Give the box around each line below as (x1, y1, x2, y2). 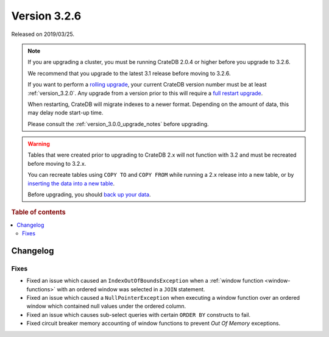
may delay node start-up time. (27, 109, 104, 116)
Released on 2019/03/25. (11, 30, 74, 38)
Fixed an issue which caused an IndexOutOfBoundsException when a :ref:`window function (26, 277, 264, 285)
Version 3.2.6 (11, 9, 82, 23)
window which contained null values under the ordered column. (26, 302, 186, 310)
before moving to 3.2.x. (27, 160, 87, 167)
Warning (27, 140, 50, 147)
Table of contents (11, 208, 66, 216)
